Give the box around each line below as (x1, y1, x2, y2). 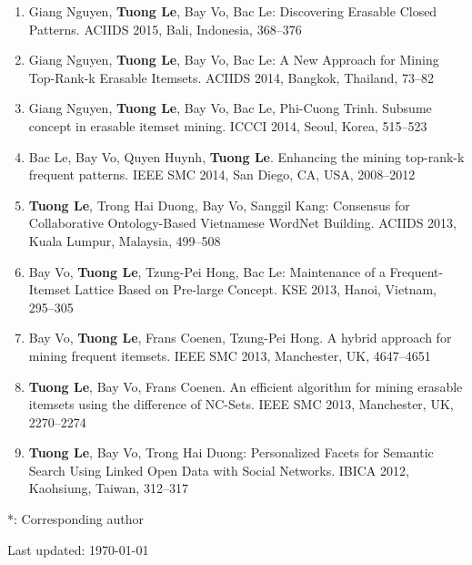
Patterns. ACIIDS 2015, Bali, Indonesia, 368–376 (28, 19, 302, 38)
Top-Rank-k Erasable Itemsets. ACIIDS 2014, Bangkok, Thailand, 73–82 (28, 67, 434, 87)
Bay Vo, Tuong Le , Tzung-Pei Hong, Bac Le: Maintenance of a (28, 262, 386, 281)
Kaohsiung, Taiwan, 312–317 (28, 478, 188, 498)
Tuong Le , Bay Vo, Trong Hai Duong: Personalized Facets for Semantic (28, 443, 434, 462)
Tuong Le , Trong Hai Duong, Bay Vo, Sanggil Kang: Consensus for (28, 195, 410, 214)
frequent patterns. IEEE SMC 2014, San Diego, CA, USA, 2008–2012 (28, 165, 416, 184)
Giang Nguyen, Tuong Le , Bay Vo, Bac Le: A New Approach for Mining (28, 50, 439, 69)
